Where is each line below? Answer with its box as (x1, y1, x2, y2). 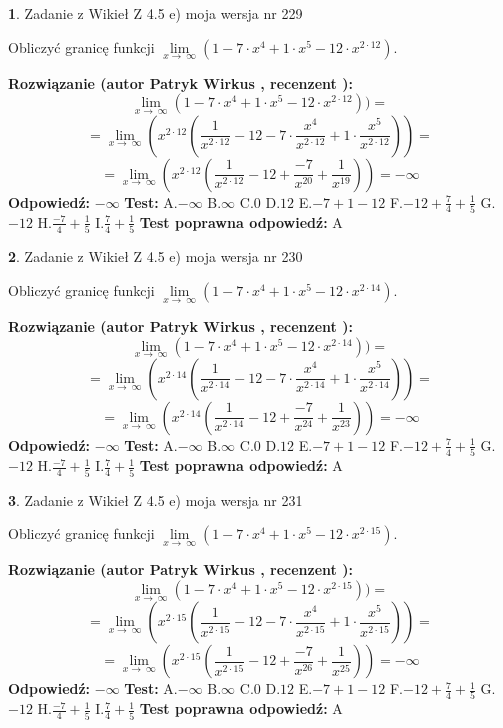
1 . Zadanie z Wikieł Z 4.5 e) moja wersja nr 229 (8, 3, 303, 23)
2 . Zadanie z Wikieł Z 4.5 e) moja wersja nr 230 (8, 246, 303, 267)
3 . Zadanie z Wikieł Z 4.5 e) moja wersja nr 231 (8, 489, 303, 510)
